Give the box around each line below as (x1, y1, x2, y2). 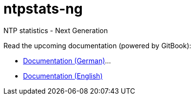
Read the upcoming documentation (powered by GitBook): (3, 41, 192, 50)
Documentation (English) (23, 71, 103, 80)
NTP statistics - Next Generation (3, 26, 108, 35)
